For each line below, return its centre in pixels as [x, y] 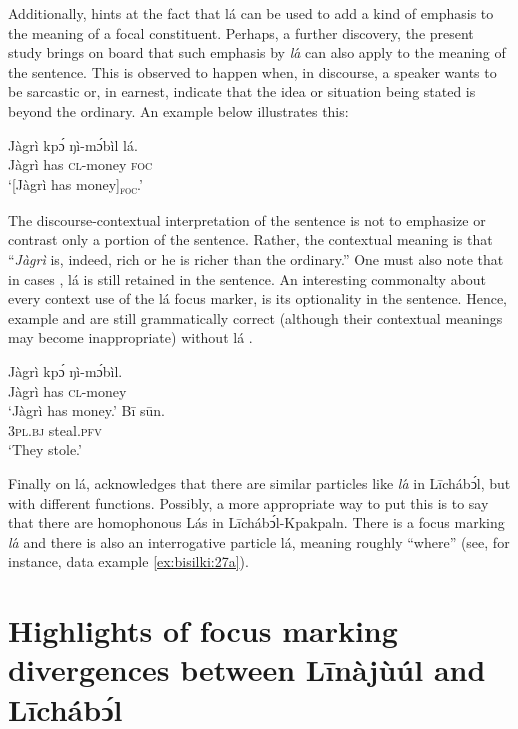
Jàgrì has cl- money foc [80, 164]
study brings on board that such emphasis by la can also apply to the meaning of [257, 52]
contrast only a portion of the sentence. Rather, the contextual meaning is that [250, 239]
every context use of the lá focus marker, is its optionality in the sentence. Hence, [257, 298]
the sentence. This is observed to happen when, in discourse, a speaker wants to [252, 71]
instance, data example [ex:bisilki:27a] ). [128, 561]
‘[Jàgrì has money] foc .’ [75, 185]
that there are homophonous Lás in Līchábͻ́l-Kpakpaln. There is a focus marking [256, 522]
